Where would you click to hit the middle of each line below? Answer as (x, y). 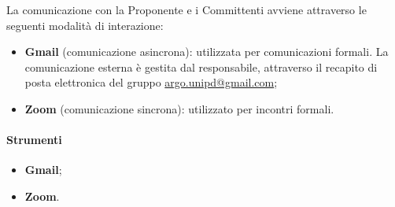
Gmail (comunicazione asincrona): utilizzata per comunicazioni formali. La (207, 52)
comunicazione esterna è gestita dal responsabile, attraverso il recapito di (201, 67)
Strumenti (34, 140)
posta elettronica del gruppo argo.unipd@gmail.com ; (151, 82)
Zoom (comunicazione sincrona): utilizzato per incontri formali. (179, 108)
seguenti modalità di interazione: (85, 25)
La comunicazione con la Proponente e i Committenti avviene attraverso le (186, 9)
